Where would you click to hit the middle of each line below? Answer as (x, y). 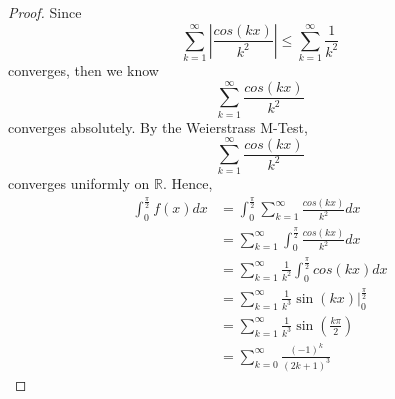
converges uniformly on (79, 183)
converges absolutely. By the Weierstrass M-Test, (158, 126)
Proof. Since (45, 12)
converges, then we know (83, 69)
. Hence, (187, 183)
